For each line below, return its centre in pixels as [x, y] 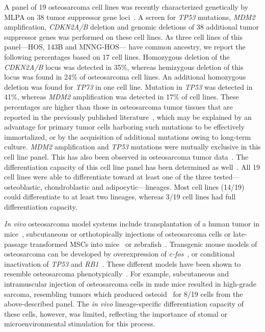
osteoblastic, [23, 186]
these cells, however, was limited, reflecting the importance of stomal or [116, 313]
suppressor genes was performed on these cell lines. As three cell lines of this [123, 36]
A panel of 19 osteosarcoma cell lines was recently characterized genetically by [126, 7]
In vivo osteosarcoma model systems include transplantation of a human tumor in [132, 224]
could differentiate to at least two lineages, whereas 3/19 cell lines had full [120, 197]
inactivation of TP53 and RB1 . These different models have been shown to [123, 263]
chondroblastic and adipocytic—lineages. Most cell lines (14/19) [144, 186]
